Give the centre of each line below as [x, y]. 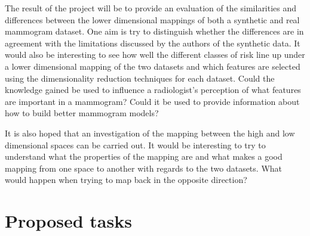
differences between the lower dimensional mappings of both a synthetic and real [152, 19]
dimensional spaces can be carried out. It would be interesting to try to [135, 145]
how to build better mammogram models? [82, 113]
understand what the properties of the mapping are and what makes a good [144, 156]
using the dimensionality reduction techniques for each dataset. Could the [140, 78]
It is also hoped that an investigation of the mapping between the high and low [150, 133]
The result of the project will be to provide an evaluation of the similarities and [151, 8]
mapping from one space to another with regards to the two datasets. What [144, 168]
